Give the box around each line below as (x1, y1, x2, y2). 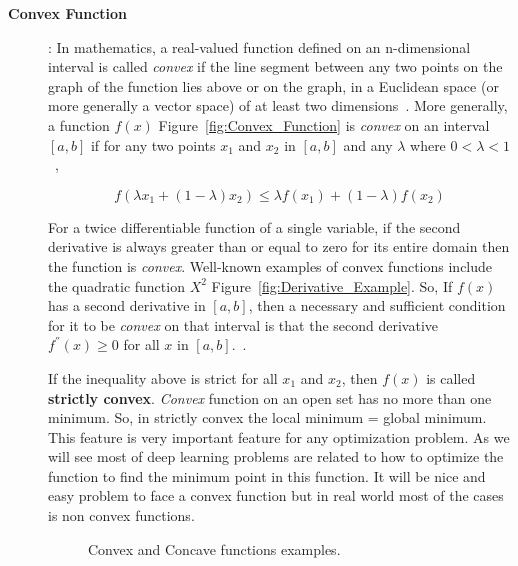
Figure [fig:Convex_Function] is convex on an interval (158, 114, 490, 135)
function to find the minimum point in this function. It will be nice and (48, 465, 486, 486)
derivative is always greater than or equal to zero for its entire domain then (48, 236, 510, 257)
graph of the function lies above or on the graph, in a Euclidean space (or (48, 75, 499, 96)
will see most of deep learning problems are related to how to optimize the (48, 446, 504, 467)
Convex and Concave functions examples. (88, 538, 341, 559)
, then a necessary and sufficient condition (248, 295, 506, 316)
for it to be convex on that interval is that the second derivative (48, 314, 439, 335)
